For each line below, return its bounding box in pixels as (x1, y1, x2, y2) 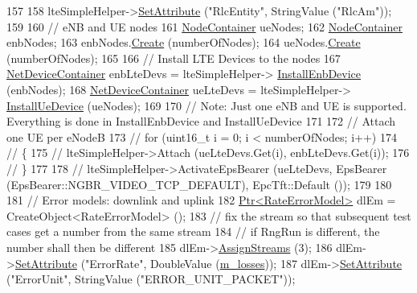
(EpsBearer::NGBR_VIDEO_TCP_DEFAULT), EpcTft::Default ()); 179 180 (6, 175, 392, 192)
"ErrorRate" (85, 254, 144, 271)
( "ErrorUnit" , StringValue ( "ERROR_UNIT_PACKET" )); (6, 270, 296, 287)
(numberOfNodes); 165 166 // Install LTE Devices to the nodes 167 (6, 49, 341, 66)
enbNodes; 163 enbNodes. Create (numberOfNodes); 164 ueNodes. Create (6, 34, 361, 51)
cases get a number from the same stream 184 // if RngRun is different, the (6, 223, 380, 240)
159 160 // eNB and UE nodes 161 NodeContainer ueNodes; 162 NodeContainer (6, 18, 403, 35)
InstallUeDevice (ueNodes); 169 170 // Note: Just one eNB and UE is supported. (6, 97, 407, 113)
